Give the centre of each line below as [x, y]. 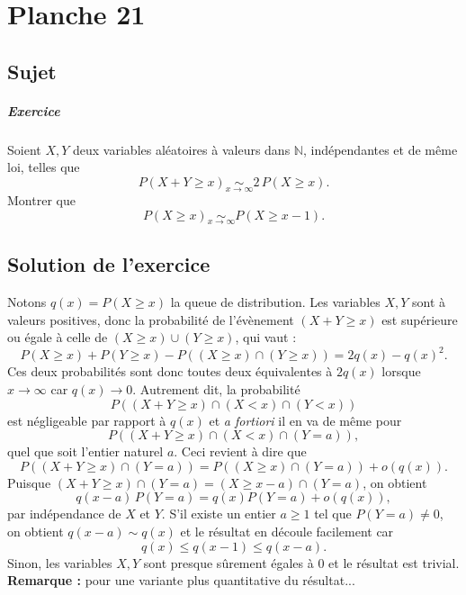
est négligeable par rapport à [87, 420]
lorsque [401, 371]
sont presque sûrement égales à [229, 562]
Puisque [29, 482]
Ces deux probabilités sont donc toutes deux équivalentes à [170, 371]
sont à [429, 302]
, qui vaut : [266, 337]
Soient [24, 149]
